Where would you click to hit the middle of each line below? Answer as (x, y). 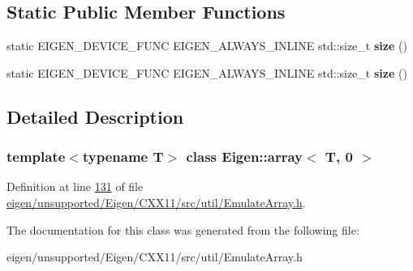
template (36, 157)
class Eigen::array (244, 157)
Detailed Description (95, 116)
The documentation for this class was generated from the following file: (183, 229)
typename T (123, 157)
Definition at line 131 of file (75, 186)
